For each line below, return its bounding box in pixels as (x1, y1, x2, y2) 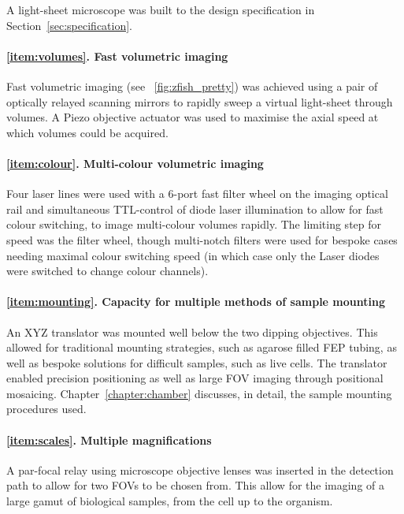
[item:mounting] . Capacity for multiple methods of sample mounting (6, 293, 385, 310)
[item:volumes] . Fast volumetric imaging (6, 47, 228, 64)
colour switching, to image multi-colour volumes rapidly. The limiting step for (6, 216, 382, 233)
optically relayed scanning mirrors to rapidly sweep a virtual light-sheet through (6, 93, 393, 110)
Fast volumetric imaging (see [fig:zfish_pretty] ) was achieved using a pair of (6, 77, 378, 94)
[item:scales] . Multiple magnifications (6, 431, 212, 448)
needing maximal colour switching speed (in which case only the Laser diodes (6, 247, 380, 263)
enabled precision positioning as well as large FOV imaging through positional (6, 370, 384, 386)
